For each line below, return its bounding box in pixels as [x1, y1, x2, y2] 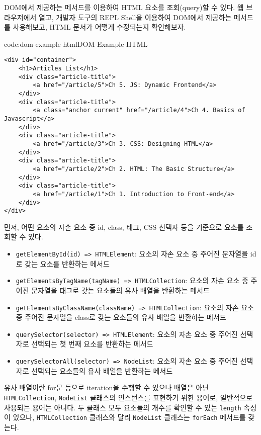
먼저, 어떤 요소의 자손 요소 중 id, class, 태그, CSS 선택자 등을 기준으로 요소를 [4, 221, 244, 232]
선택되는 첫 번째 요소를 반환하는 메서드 [31, 338, 153, 349]
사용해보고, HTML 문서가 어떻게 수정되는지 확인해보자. [13, 22, 186, 32]
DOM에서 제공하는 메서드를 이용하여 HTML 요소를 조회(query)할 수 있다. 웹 [4, 2, 244, 12]
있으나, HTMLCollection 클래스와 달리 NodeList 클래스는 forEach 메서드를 [13, 412, 246, 422]
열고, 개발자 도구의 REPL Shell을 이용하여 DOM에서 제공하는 [39, 12, 232, 22]
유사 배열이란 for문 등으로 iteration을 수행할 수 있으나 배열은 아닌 [4, 382, 209, 393]
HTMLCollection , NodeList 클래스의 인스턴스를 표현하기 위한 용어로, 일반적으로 [4, 392, 253, 402]
